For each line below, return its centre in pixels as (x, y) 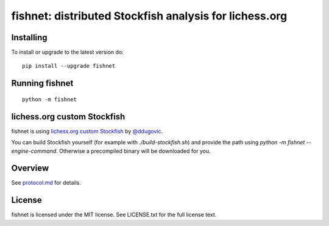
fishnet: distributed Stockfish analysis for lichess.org (149, 16)
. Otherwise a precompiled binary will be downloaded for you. (133, 151)
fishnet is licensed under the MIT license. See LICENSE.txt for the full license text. (114, 215)
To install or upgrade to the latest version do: (68, 52)
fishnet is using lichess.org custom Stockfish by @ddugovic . (87, 131)
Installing (30, 37)
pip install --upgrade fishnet (69, 66)
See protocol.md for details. (46, 183)
